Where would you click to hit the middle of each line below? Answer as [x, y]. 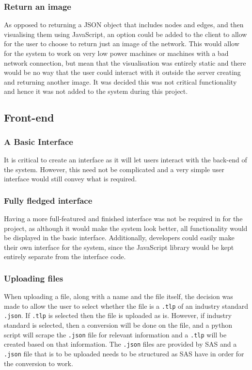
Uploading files [34, 278]
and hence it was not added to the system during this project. [96, 91]
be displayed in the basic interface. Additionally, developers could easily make [119, 238]
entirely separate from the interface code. [65, 256]
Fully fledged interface [48, 200]
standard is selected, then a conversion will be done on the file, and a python [118, 325]
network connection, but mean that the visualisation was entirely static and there [125, 62]
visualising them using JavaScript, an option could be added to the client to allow [126, 34]
